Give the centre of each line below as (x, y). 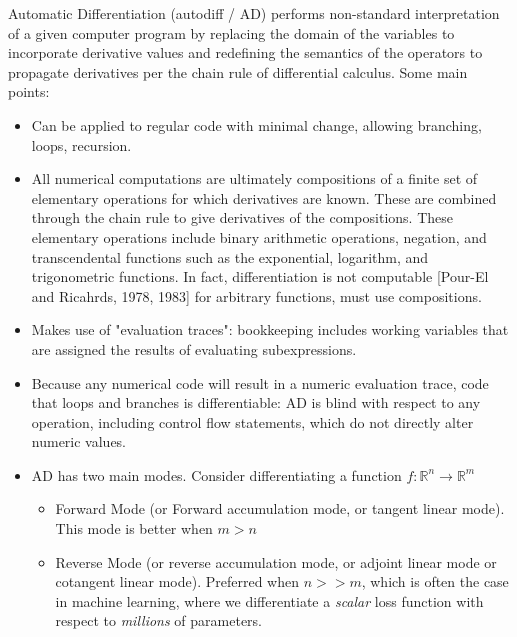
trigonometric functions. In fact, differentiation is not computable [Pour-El (260, 276)
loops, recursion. (81, 144)
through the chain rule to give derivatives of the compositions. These (242, 217)
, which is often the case (435, 581)
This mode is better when (134, 528)
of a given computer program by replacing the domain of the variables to (231, 32)
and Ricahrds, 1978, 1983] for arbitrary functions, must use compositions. (256, 295)
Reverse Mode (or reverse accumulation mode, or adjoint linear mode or (276, 561)
